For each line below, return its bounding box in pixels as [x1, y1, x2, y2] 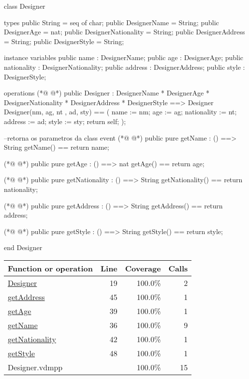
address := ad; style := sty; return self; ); [4, 116, 126, 126]
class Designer [4, 1, 45, 11]
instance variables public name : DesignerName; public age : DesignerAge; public [4, 52, 244, 63]
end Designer [4, 242, 43, 253]
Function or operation [8, 262, 93, 274]
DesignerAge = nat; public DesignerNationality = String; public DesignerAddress [4, 27, 245, 37]
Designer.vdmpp [8, 361, 63, 373]
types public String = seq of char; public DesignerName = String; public [4, 17, 219, 27]
